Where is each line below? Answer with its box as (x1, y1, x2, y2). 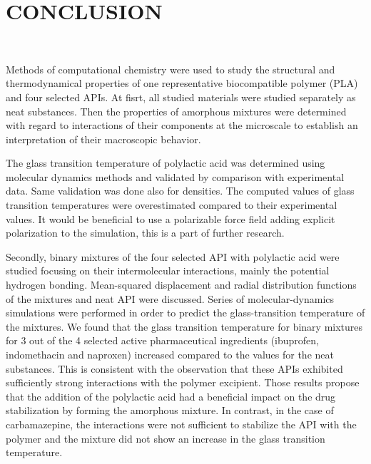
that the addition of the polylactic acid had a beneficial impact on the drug (6, 388, 336, 403)
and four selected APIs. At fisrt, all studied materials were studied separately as (6, 89, 356, 104)
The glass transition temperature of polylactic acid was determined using (6, 155, 325, 170)
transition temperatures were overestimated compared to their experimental (6, 197, 337, 212)
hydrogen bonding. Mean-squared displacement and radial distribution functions (6, 277, 357, 292)
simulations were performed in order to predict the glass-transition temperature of (6, 305, 365, 320)
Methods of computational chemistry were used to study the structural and (6, 61, 335, 76)
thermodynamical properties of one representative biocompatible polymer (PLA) (6, 76, 358, 91)
